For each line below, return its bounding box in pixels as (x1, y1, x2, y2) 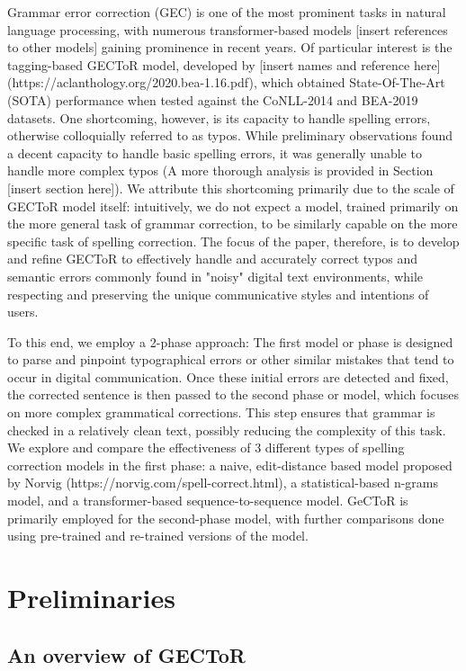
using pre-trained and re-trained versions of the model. (7, 526, 309, 545)
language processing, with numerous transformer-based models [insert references (7, 20, 448, 39)
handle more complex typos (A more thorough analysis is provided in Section (7, 161, 434, 180)
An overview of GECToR (7, 640, 246, 668)
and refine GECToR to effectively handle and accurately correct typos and (7, 249, 418, 268)
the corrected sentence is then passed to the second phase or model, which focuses (7, 385, 459, 404)
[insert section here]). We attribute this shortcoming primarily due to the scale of (7, 178, 454, 197)
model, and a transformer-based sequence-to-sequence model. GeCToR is (7, 491, 408, 510)
